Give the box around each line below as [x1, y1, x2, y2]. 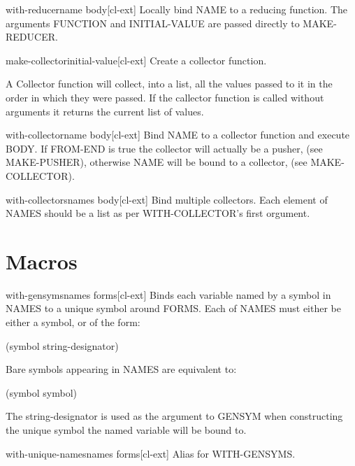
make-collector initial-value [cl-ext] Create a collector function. [6, 52, 267, 67]
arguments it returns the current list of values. [6, 104, 204, 118]
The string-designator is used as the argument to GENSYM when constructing [6, 409, 343, 423]
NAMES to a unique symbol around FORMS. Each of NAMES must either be [6, 301, 341, 316]
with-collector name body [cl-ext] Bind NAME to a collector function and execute [6, 127, 350, 142]
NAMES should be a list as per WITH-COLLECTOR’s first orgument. [6, 206, 310, 220]
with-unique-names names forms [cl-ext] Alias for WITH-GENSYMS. [6, 446, 296, 460]
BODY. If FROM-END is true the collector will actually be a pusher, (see [6, 141, 323, 155]
